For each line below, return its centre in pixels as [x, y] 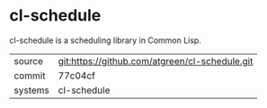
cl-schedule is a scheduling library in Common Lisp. [106, 40]
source [28, 61]
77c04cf [77, 75]
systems [31, 90]
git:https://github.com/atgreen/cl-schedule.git [156, 61]
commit [30, 75]
